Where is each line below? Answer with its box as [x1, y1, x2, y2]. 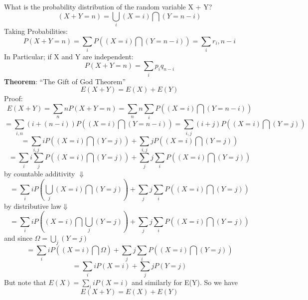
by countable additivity [4, 168, 75, 179]
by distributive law [4, 200, 61, 211]
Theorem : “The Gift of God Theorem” [4, 76, 126, 86]
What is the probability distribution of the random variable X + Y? [4, 1, 212, 11]
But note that [4, 277, 46, 288]
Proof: [4, 93, 23, 104]
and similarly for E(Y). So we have [132, 277, 238, 288]
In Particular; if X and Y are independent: [4, 51, 134, 61]
